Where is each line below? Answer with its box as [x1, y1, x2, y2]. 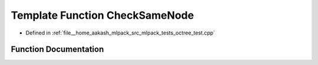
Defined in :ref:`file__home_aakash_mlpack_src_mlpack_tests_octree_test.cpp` [25, 29, 216, 36]
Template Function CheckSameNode [11, 9, 194, 22]
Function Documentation [11, 45, 104, 54]
